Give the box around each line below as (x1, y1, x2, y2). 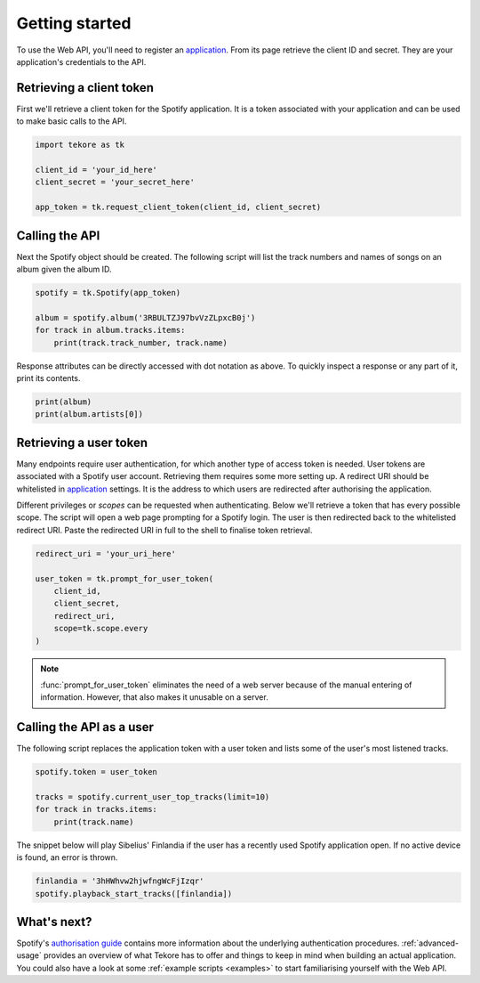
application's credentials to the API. (16, 56, 147, 67)
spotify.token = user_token (35, 767, 157, 777)
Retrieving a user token (16, 435, 148, 450)
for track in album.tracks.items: (35, 325, 186, 336)
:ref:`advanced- (401, 938, 460, 948)
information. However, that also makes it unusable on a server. (40, 692, 268, 703)
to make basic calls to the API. (16, 116, 127, 126)
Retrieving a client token (16, 80, 155, 95)
